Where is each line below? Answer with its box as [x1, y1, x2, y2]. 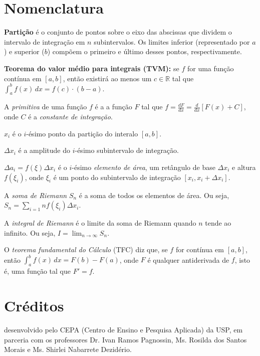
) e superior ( [4, 46, 45, 57]
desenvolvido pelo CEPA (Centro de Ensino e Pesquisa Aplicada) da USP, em [4, 324, 243, 334]
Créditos [4, 295, 64, 316]
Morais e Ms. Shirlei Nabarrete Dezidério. [4, 344, 132, 354]
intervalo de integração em [4, 36, 85, 47]
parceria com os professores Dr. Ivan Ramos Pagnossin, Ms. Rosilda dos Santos [4, 334, 247, 344]
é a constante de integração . [28, 111, 113, 122]
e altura [232, 162, 256, 172]
